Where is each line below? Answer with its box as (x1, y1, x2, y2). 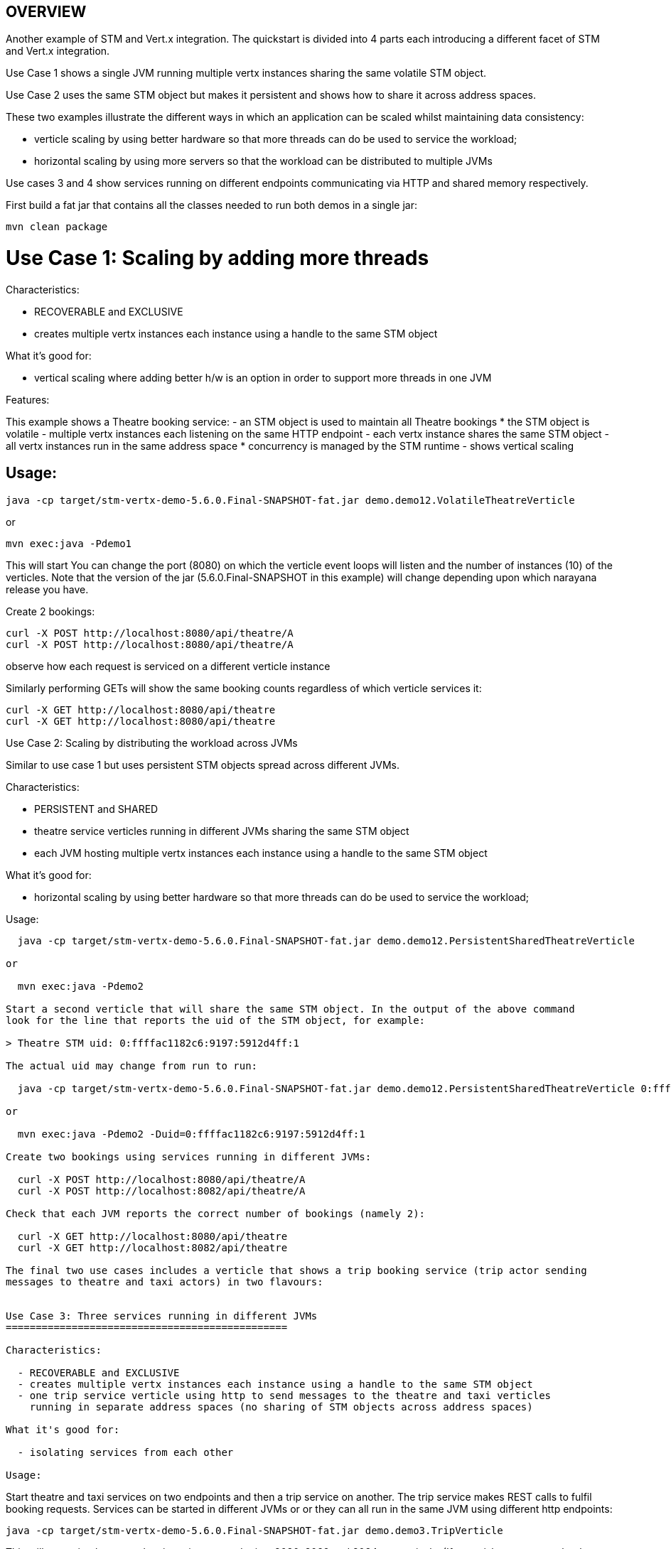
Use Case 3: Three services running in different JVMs (6, 1310, 318, 1322)
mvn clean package (6, 221, 108, 233)
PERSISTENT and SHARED (34, 802, 159, 815)
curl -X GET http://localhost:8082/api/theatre (17, 1241, 288, 1253)
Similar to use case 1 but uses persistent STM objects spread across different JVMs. (6, 758, 399, 771)
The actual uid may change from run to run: (6, 1059, 258, 1072)
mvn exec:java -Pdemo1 (6, 537, 132, 549)
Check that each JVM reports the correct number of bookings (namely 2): (6, 1207, 426, 1219)
